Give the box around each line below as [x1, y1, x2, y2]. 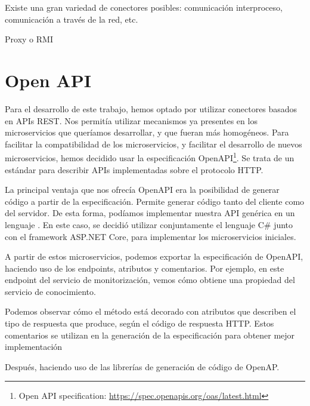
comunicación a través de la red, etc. [5, 13, 138, 25]
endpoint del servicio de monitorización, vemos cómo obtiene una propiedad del [5, 273, 295, 286]
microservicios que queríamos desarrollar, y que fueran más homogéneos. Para [5, 126, 289, 139]
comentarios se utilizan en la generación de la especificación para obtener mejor [5, 328, 295, 341]
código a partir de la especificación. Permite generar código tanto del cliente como [5, 195, 305, 207]
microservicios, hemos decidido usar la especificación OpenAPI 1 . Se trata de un [5, 150, 294, 164]
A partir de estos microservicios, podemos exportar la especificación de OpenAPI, [5, 250, 303, 263]
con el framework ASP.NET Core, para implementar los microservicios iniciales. [5, 230, 296, 242]
